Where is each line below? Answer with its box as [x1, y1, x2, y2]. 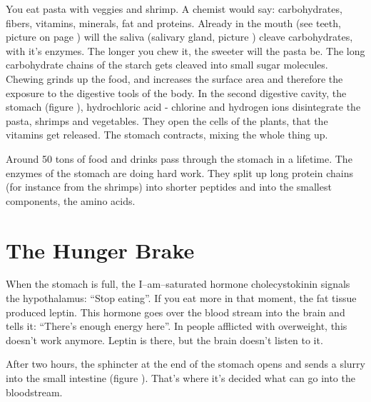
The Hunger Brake [6, 235, 195, 264]
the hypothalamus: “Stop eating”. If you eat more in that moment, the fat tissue [6, 291, 357, 306]
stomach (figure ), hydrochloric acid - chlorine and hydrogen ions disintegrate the [6, 99, 361, 114]
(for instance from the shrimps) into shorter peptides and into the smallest [6, 179, 332, 194]
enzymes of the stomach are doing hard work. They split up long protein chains [6, 165, 353, 180]
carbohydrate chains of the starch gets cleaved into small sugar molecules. [6, 57, 328, 72]
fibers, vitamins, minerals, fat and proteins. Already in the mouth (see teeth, [6, 15, 341, 30]
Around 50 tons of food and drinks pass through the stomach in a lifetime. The [6, 151, 352, 166]
